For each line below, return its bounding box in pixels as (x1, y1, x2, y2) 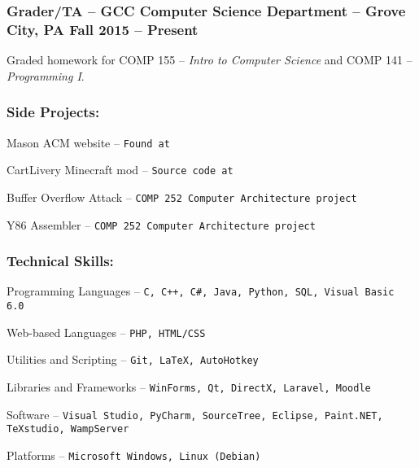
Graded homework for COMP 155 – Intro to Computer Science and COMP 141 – (7, 51, 412, 68)
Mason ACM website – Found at (7, 133, 170, 151)
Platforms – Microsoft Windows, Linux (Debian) (7, 446, 261, 463)
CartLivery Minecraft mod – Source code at (7, 161, 234, 178)
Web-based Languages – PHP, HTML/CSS (7, 323, 206, 340)
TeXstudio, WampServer (7, 423, 129, 435)
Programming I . (7, 67, 85, 84)
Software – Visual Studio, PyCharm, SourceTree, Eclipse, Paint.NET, (7, 405, 383, 422)
